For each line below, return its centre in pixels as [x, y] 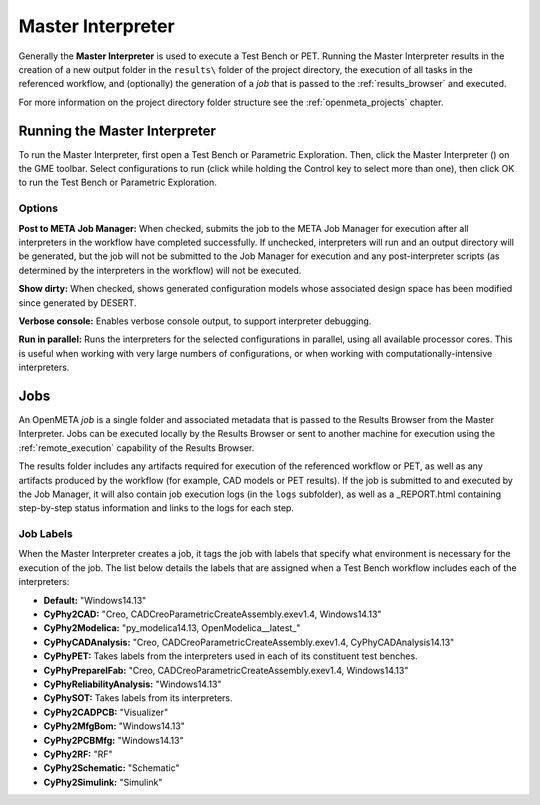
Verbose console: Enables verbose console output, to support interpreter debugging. [195, 321]
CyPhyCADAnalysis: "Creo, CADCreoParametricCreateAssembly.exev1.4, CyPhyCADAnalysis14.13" [249, 642]
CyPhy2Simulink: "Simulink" [103, 782]
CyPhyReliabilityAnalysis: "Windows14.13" [132, 684]
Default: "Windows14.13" [95, 600]
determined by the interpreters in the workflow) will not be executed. [160, 270]
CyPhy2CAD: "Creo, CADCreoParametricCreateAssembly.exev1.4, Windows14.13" [212, 614]
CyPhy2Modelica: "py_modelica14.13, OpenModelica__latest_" [172, 628]
